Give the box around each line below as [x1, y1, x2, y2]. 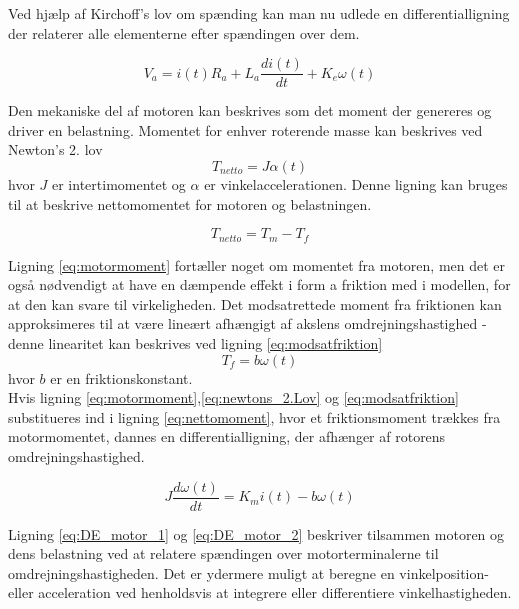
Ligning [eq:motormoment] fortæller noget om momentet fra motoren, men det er [8, 254, 506, 275]
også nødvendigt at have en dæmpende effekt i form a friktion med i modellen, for [8, 274, 511, 295]
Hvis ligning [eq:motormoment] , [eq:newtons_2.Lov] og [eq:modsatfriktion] [8, 387, 459, 408]
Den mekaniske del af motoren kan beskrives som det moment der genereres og [8, 100, 492, 121]
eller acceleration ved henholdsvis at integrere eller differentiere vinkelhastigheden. [8, 582, 512, 603]
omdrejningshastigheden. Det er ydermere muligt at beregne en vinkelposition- [8, 562, 489, 583]
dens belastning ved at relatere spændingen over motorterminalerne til [8, 543, 439, 564]
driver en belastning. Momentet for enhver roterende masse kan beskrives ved [8, 119, 483, 140]
